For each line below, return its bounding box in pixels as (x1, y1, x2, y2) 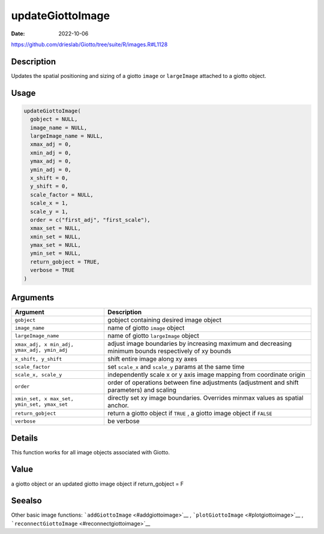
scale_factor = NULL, (30, 191, 94, 198)
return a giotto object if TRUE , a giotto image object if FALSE (107, 409, 272, 418)
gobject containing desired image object (107, 316, 222, 324)
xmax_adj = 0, (30, 141, 72, 148)
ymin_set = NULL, (30, 250, 81, 257)
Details (11, 433, 38, 443)
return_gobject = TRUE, (30, 258, 100, 265)
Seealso (11, 496, 42, 506)
